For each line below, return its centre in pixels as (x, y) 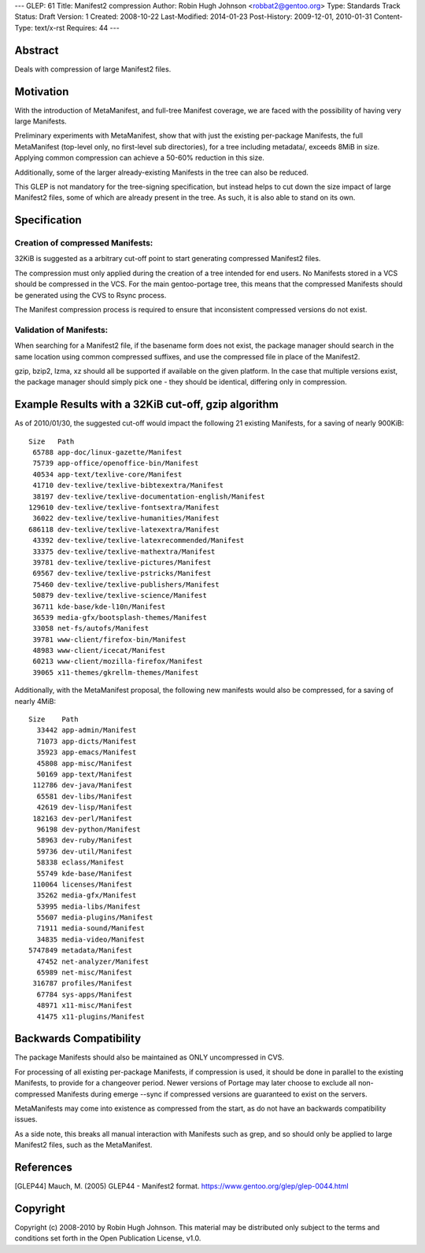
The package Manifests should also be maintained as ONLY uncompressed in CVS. (150, 1057)
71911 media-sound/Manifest (91, 929)
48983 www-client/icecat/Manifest (99, 650)
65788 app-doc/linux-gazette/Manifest (107, 453)
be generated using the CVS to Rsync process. (91, 295)
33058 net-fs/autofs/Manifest (91, 628)
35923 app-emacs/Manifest (87, 752)
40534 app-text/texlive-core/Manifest (107, 474)
